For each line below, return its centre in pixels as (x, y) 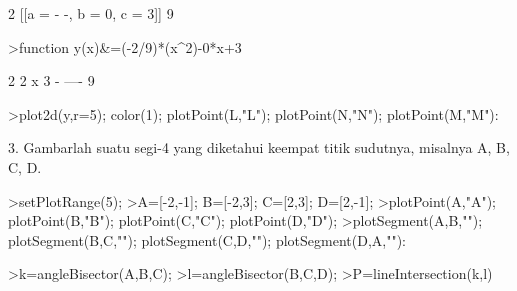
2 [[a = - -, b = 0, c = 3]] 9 (91, 13)
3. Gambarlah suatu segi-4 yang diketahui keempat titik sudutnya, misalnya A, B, (259, 147)
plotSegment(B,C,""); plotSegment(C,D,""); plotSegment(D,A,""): (207, 239)
